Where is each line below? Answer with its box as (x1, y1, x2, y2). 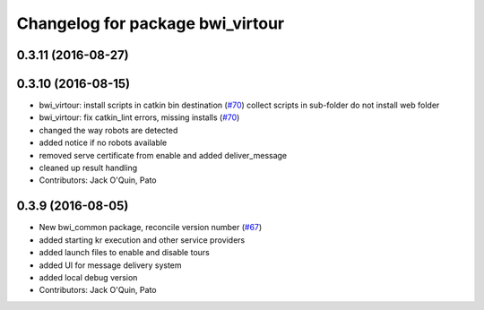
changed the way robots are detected (39, 125, 178, 135)
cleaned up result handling (39, 162, 138, 174)
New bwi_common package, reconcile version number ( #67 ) (39, 222, 263, 233)
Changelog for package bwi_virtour (16, 13, 285, 33)
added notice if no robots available (39, 137, 168, 148)
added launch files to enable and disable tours (39, 247, 210, 258)
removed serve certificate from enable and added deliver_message (39, 150, 288, 160)
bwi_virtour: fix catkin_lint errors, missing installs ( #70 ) (39, 112, 240, 123)
